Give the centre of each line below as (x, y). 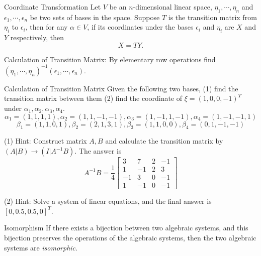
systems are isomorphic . (41, 247)
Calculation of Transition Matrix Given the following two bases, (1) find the (121, 88)
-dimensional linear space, (172, 7)
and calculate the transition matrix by (164, 141)
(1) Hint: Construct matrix (46, 141)
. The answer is (98, 151)
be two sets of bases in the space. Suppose (95, 17)
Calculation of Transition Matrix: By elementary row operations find (110, 59)
